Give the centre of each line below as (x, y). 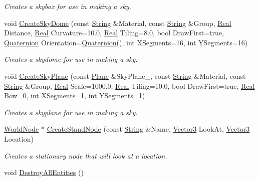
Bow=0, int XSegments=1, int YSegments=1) (75, 95)
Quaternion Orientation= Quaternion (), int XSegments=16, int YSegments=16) (126, 42)
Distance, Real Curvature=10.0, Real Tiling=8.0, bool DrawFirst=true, (114, 33)
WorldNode (22, 129)
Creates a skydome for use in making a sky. (71, 59)
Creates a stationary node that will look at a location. (86, 155)
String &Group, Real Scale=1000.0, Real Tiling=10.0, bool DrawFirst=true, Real (129, 86)
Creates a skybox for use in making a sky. (68, 6)
